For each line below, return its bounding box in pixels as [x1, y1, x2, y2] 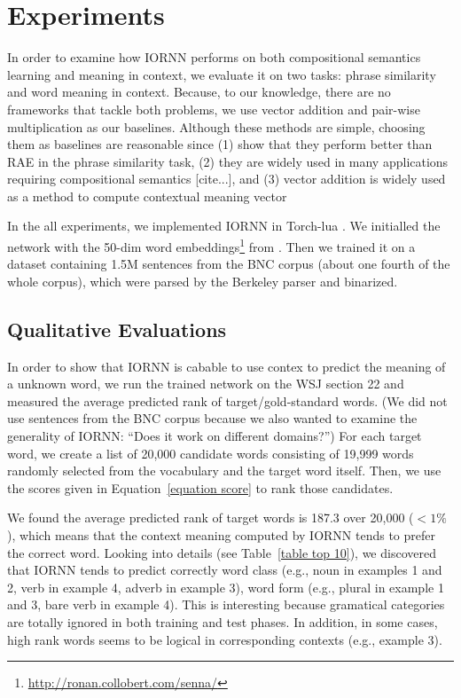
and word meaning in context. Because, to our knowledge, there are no [7, 82, 391, 101]
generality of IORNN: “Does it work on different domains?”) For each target [7, 427, 422, 445]
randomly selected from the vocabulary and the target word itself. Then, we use [7, 461, 441, 480]
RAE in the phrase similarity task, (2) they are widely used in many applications [7, 152, 449, 170]
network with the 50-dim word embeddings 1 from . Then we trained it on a [7, 235, 416, 255]
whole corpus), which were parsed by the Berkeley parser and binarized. [7, 271, 398, 290]
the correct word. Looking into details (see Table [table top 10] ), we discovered [7, 543, 436, 561]
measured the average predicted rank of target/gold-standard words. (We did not [7, 391, 448, 410]
